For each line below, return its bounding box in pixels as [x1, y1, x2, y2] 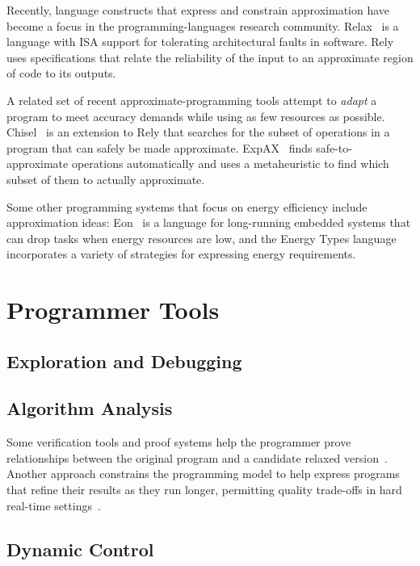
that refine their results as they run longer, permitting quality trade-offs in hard [6, 481, 402, 498]
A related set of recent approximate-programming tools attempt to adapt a [6, 91, 377, 108]
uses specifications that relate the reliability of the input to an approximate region [6, 48, 414, 65]
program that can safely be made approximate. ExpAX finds [6, 139, 313, 156]
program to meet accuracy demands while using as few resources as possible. [6, 107, 385, 124]
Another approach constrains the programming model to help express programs [6, 465, 400, 482]
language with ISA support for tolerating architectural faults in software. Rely [6, 33, 394, 50]
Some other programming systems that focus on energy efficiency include [6, 198, 367, 215]
